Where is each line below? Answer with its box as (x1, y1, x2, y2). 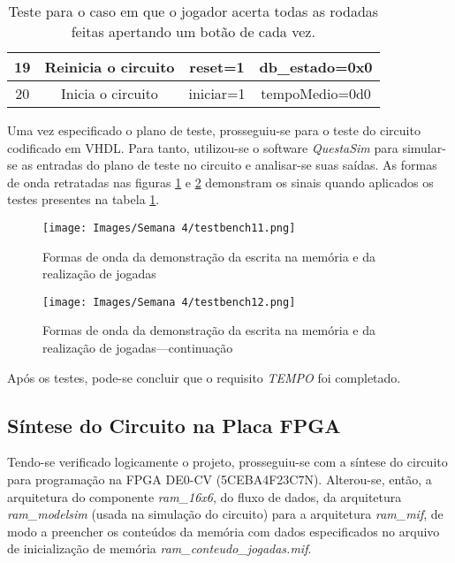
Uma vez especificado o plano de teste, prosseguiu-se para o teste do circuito (7, 121, 421, 139)
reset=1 (189, 57, 245, 77)
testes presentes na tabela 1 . (7, 190, 160, 209)
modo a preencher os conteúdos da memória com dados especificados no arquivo (7, 521, 440, 540)
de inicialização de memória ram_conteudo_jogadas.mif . (7, 539, 312, 558)
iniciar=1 (188, 83, 246, 103)
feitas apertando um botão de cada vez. (71, 21, 315, 42)
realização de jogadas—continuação (42, 339, 233, 357)
